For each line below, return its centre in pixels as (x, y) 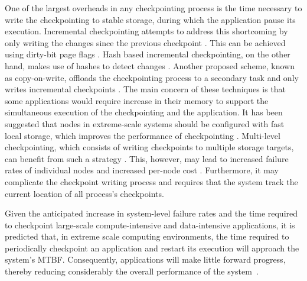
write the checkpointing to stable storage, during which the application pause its (150, 19)
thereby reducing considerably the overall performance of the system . (132, 271)
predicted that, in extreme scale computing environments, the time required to (147, 236)
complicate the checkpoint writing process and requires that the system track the (151, 181)
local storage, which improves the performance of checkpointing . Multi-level (143, 135)
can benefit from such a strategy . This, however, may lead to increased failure (147, 158)
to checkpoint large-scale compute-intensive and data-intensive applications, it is (150, 225)
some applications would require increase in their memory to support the (137, 100)
